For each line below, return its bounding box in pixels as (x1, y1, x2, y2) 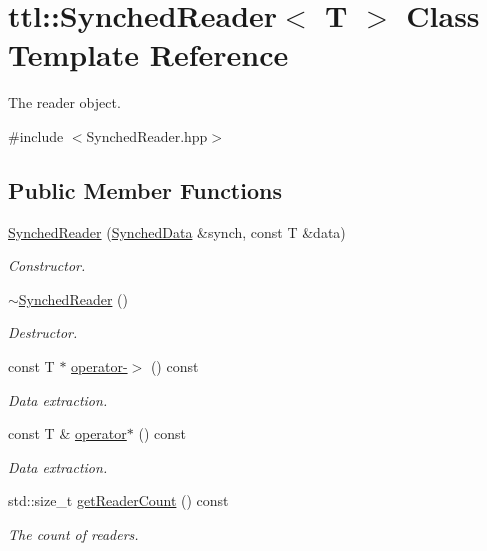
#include (8, 125, 64, 146)
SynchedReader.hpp (86, 125, 208, 146)
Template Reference (8, 34, 289, 75)
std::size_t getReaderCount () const (8, 490, 229, 511)
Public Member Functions (8, 174, 282, 205)
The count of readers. (8, 524, 139, 545)
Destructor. (8, 322, 78, 343)
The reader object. (8, 92, 121, 113)
